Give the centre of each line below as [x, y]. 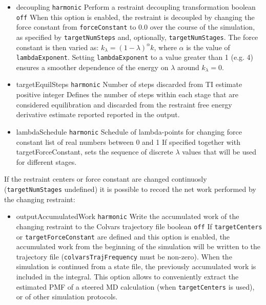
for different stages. [46, 161]
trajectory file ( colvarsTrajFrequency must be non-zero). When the [124, 256]
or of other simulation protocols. [67, 297]
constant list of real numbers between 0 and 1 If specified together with [128, 141]
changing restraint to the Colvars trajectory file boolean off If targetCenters [139, 226]
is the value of [208, 47]
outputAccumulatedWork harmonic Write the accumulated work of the [128, 216]
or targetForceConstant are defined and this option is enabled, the [123, 236]
